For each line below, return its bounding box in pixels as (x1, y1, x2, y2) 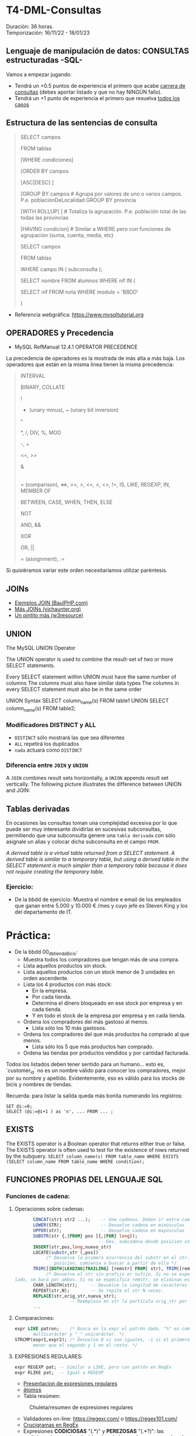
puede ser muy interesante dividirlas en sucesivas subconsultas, (6, 826, 162, 833)
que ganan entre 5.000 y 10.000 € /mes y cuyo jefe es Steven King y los (14, 902, 188, 909)
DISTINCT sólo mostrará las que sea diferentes (14, 734, 125, 741)
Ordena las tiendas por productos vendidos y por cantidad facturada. (23, 1049, 190, 1056)
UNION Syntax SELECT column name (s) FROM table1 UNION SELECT (6, 697, 169, 705)
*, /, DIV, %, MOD (20, 429, 61, 436)
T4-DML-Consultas (6, 4, 101, 17)
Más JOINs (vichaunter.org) (14, 606, 82, 613)
